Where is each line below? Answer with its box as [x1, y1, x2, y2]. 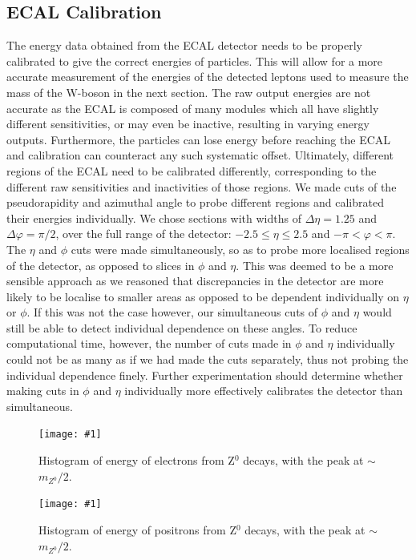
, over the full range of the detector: [55, 225, 232, 242]
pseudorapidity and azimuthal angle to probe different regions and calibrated [6, 194, 384, 211]
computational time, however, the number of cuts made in [6, 335, 292, 352]
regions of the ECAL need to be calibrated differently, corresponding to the [6, 162, 377, 179]
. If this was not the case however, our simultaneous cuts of [26, 304, 318, 320]
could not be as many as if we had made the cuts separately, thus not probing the [6, 351, 409, 368]
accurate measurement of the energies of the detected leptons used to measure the [6, 68, 409, 85]
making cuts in [6, 382, 79, 399]
